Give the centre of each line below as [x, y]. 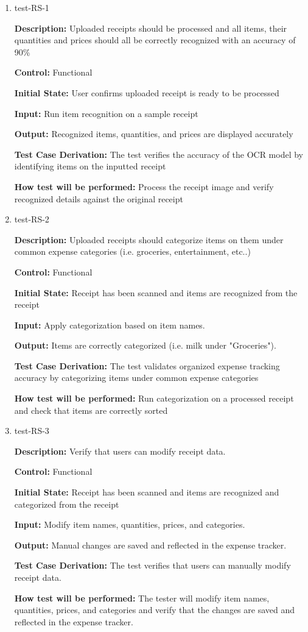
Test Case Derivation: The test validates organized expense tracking [147, 365]
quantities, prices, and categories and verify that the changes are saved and [154, 610]
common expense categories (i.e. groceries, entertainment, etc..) [132, 251]
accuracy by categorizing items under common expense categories [136, 378]
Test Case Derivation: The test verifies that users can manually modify [152, 565]
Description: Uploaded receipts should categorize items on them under [149, 239]
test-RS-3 [32, 431]
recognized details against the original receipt [99, 198]
